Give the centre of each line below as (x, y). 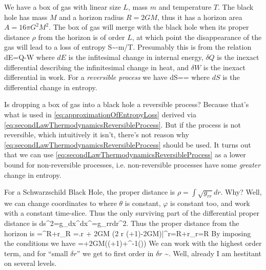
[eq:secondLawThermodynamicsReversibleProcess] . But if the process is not (122, 124)
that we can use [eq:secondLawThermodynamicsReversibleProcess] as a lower (125, 154)
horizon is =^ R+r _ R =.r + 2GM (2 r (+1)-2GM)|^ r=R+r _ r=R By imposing (128, 233)
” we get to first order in (115, 253)
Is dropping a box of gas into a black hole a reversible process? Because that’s (127, 104)
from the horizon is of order (81, 37)
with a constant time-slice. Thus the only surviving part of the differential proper (132, 213)
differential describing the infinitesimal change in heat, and (96, 67)
